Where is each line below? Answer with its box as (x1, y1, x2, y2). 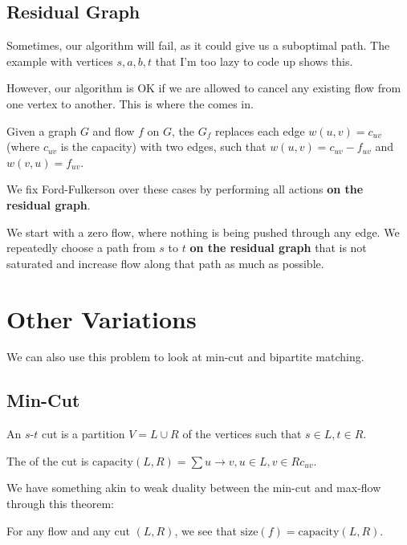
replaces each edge (214, 122, 305, 139)
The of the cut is (6, 452, 89, 469)
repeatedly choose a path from (6, 239, 156, 256)
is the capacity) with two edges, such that (60, 138, 267, 155)
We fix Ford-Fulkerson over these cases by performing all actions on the (6, 181, 364, 197)
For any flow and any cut (6, 522, 130, 539)
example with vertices (6, 52, 113, 69)
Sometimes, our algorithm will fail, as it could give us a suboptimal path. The (6, 37, 390, 54)
